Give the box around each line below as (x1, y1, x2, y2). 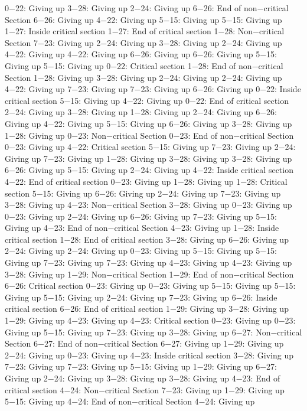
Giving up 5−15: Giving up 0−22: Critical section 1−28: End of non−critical (5, 59, 283, 71)
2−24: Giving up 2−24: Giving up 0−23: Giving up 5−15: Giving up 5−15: (5, 244, 277, 257)
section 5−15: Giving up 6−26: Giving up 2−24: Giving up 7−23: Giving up (5, 187, 281, 199)
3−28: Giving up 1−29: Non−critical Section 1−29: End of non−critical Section (5, 268, 294, 280)
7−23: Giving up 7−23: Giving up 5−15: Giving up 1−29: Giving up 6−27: (5, 360, 277, 373)
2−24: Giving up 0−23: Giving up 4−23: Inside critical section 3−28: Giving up (5, 348, 293, 361)
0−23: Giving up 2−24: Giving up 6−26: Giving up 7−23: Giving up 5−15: (5, 210, 277, 222)
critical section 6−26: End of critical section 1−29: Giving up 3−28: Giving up (5, 302, 289, 315)
